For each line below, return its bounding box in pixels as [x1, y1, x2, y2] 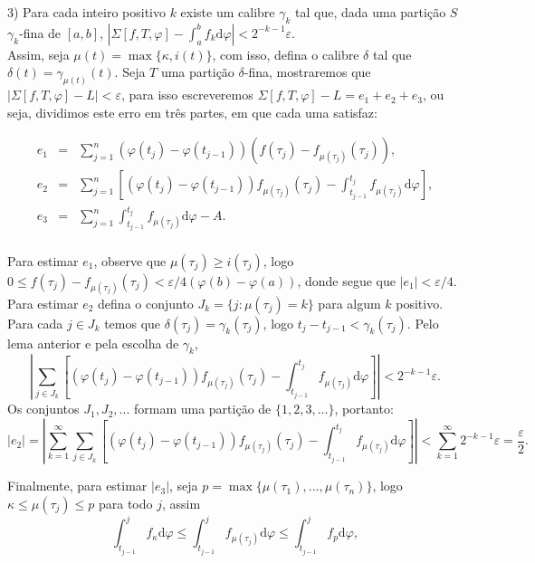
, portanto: [334, 399, 394, 418]
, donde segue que [297, 271, 396, 290]
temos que [104, 313, 161, 332]
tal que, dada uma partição [295, 3, 446, 21]
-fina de [19, 23, 62, 42]
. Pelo [406, 313, 439, 332]
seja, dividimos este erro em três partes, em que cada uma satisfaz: [7, 102, 377, 121]
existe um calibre [180, 3, 275, 21]
